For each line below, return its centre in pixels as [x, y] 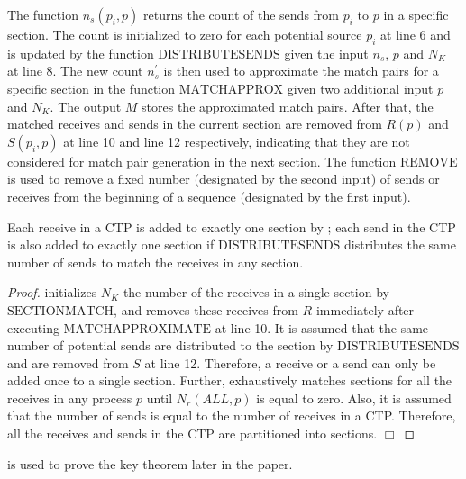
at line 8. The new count [75, 71]
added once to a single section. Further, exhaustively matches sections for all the [230, 380]
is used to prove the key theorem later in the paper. [150, 463]
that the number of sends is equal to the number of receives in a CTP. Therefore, [232, 416]
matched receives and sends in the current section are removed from [195, 124]
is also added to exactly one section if [111, 244]
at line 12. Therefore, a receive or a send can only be [290, 362]
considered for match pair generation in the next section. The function [202, 161]
